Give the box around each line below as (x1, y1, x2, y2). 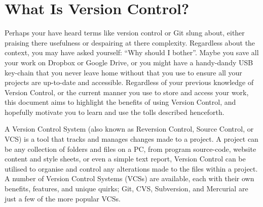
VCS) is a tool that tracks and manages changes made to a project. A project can (5, 134, 258, 144)
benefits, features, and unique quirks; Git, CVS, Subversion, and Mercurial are (5, 183, 248, 194)
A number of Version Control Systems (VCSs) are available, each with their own (5, 173, 254, 184)
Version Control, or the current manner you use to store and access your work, (5, 87, 249, 97)
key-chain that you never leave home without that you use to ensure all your (5, 67, 242, 77)
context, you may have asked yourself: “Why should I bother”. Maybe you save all (5, 47, 259, 58)
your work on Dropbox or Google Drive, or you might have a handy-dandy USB (5, 57, 253, 67)
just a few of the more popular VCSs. (5, 193, 121, 203)
